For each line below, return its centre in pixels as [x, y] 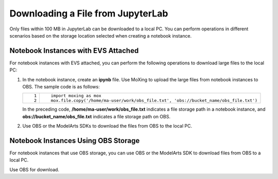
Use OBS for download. [34, 169]
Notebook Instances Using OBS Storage [75, 141]
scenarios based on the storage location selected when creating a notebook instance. [101, 35]
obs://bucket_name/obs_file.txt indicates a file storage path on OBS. [97, 116]
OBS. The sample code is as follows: [61, 87]
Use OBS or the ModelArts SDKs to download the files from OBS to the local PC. [107, 126]
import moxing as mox [76, 96]
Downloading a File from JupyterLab [89, 13]
